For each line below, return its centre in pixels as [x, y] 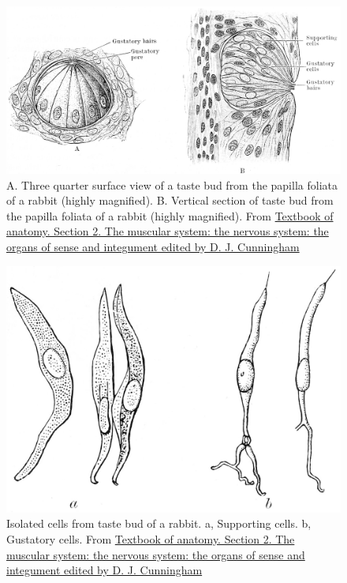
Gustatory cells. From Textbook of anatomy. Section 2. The [151, 538]
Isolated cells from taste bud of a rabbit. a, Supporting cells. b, [159, 523]
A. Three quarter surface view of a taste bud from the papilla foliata [172, 184]
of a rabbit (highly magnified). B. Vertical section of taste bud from [170, 200]
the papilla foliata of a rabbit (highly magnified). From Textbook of [170, 215]
